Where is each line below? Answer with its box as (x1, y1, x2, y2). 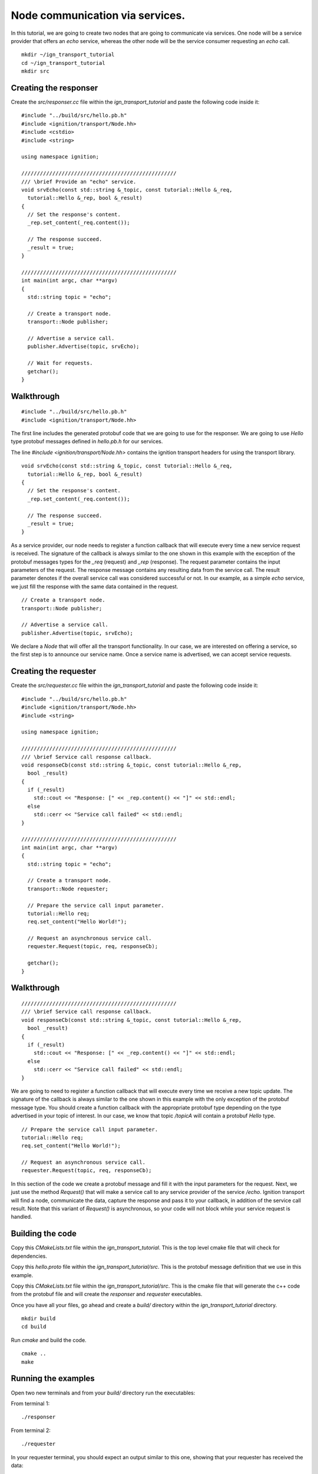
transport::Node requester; (27, 885, 109, 892)
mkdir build (21, 1315, 56, 1322)
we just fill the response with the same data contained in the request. (11, 583, 178, 590)
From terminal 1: (11, 1400, 50, 1407)
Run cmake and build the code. (11, 1336, 87, 1344)
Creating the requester (11, 666, 97, 676)
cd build (21, 1324, 47, 1330)
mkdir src (21, 68, 49, 75)
